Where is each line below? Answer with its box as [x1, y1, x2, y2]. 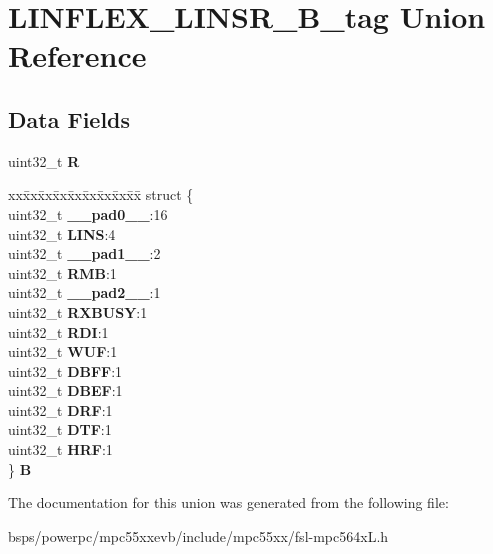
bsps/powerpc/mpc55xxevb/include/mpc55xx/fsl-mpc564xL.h [8, 525, 389, 546]
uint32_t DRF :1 [8, 399, 113, 420]
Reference [8, 35, 147, 76]
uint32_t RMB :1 [8, 262, 117, 283]
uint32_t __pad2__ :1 [8, 282, 161, 303]
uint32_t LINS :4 [8, 223, 116, 244]
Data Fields [8, 103, 131, 134]
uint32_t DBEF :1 [8, 380, 123, 401]
